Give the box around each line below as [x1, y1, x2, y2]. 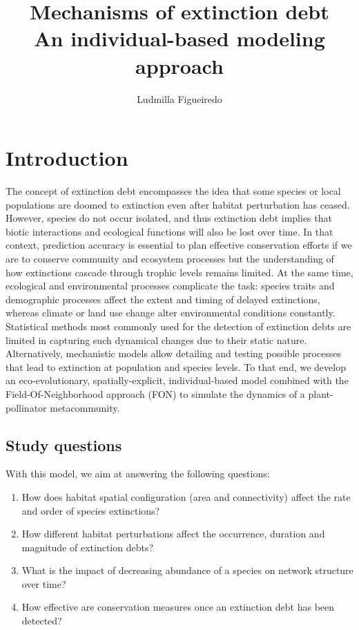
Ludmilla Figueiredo [137, 91, 222, 106]
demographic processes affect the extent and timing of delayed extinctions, [6, 292, 320, 306]
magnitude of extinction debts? [21, 540, 154, 554]
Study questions [6, 434, 122, 455]
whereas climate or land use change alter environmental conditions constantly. [6, 305, 336, 320]
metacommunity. [50, 400, 120, 414]
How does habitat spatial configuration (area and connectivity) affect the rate [21, 489, 351, 504]
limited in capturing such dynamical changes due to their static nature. [6, 332, 307, 347]
